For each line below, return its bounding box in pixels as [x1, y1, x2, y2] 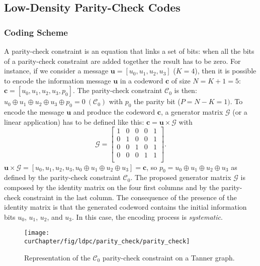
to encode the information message [4, 75, 111, 85]
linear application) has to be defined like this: [4, 116, 144, 127]
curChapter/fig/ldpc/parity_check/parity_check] [24, 237, 190, 245]
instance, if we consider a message [4, 65, 109, 76]
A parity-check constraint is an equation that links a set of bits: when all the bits [4, 46, 254, 56]
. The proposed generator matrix [130, 172, 231, 183]
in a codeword [120, 75, 163, 85]
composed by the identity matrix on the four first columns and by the [4, 182, 219, 192]
